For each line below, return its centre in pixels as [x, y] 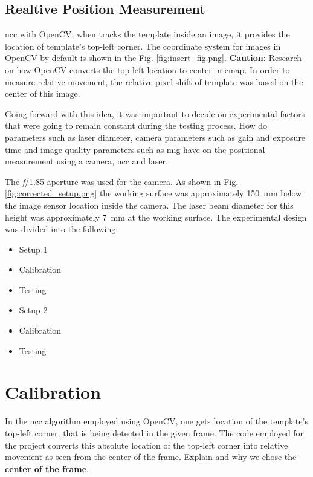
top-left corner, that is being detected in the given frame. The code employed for [154, 433]
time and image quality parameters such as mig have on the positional [135, 149]
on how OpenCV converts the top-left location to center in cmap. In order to [147, 69]
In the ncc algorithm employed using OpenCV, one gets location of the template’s [156, 421]
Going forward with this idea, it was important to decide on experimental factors [155, 113]
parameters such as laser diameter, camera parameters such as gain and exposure [155, 137]
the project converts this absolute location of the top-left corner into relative [147, 445]
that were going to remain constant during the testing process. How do [136, 125]
